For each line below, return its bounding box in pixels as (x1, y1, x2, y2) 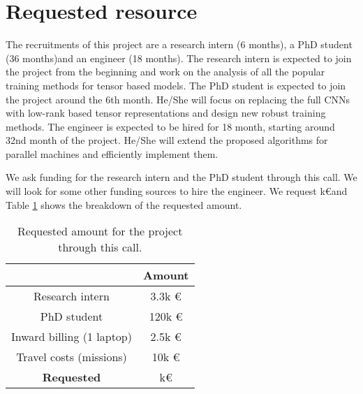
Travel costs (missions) (16, 349, 127, 365)
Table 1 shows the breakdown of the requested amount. (6, 197, 242, 212)
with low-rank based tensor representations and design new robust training (6, 105, 326, 120)
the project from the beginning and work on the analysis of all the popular (6, 64, 325, 79)
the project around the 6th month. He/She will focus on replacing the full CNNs (6, 92, 350, 106)
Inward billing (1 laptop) (11, 328, 132, 345)
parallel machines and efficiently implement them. (6, 146, 218, 161)
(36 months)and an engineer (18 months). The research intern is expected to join (6, 50, 352, 65)
